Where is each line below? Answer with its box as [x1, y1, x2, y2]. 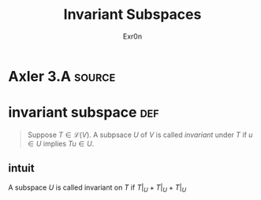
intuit [8, 161, 35, 175]
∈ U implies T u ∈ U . [27, 139, 95, 148]
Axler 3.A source [8, 67, 116, 85]
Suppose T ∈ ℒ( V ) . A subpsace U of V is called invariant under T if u [27, 130, 253, 139]
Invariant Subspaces [63, 6, 202, 24]
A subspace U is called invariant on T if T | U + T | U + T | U [8, 183, 187, 194]
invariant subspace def [8, 104, 159, 121]
